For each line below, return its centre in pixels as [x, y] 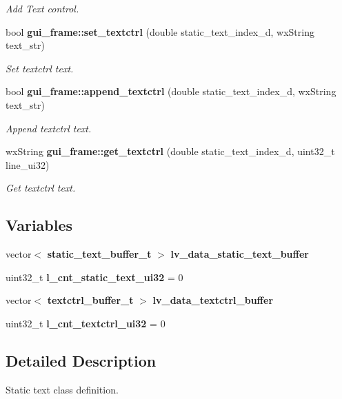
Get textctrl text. [41, 188]
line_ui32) [28, 164]
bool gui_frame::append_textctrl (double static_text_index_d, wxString [171, 91]
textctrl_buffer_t [90, 300]
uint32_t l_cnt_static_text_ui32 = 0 [94, 277]
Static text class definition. [62, 389]
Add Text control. [42, 8]
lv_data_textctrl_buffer [213, 300]
